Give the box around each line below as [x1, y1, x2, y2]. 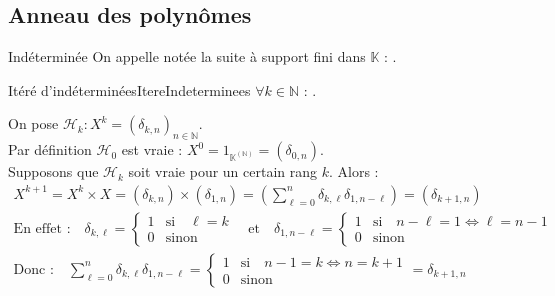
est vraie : [121, 139, 183, 160]
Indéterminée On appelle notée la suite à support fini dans [8, 46, 366, 67]
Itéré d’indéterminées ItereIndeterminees [8, 79, 251, 100]
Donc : [13, 262, 54, 277]
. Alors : [328, 161, 379, 182]
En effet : [13, 221, 71, 236]
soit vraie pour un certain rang [128, 161, 318, 182]
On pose [8, 113, 59, 134]
